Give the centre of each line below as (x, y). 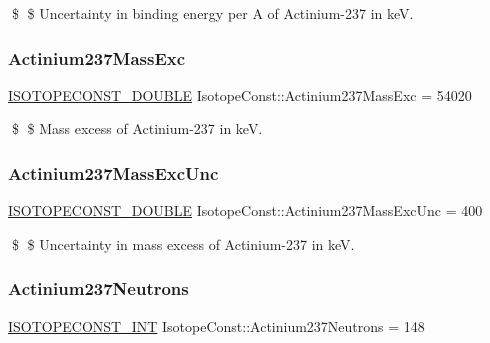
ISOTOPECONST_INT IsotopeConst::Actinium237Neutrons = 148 (216, 325)
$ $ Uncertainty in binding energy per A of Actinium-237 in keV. (212, 13)
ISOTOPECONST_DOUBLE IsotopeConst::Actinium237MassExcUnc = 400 (245, 210)
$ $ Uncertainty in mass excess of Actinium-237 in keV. (183, 243)
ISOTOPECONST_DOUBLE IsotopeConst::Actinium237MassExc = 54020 (240, 94)
